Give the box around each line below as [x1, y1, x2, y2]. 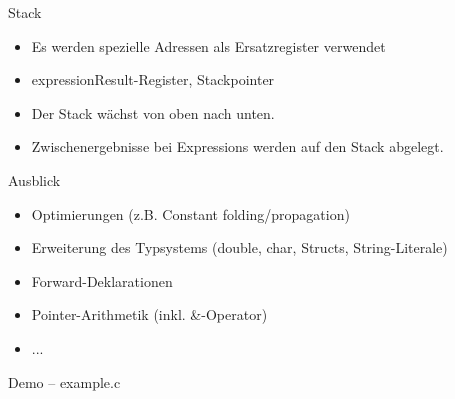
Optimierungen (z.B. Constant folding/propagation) [31, 203, 350, 224]
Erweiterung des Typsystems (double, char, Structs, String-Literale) [31, 237, 448, 258]
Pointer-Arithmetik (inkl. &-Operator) [31, 304, 268, 325]
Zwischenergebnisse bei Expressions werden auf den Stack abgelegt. [31, 136, 444, 157]
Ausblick [8, 169, 61, 190]
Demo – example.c [8, 371, 121, 392]
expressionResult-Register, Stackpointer [31, 69, 275, 90]
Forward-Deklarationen [31, 270, 173, 291]
